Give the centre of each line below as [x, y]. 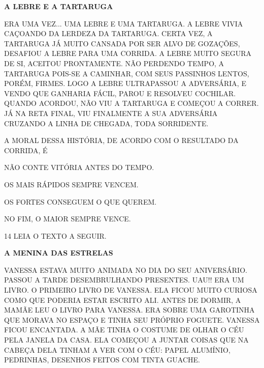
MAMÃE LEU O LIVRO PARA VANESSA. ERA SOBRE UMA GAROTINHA [129, 310]
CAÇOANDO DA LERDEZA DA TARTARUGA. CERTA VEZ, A [108, 33]
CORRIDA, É [26, 150]
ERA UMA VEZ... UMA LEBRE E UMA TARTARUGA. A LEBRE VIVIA [124, 23]
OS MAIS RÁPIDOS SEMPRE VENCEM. [71, 184]
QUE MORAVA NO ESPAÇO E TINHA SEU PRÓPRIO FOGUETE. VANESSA [132, 319]
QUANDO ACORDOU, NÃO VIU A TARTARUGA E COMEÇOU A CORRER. [131, 103]
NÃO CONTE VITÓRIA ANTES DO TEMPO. [79, 167]
